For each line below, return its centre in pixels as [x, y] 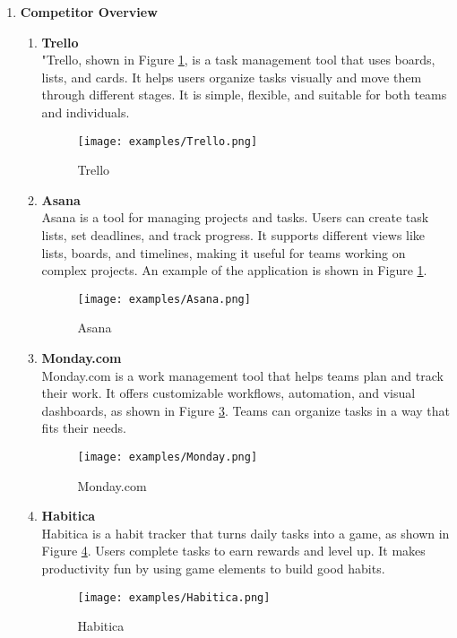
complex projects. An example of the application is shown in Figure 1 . [234, 270]
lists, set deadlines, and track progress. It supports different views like [233, 235]
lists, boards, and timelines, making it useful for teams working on [224, 252]
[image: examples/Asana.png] [164, 299]
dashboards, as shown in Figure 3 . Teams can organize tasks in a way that [246, 410]
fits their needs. [84, 428]
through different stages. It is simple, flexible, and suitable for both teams [244, 95]
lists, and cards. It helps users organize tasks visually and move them [232, 77]
